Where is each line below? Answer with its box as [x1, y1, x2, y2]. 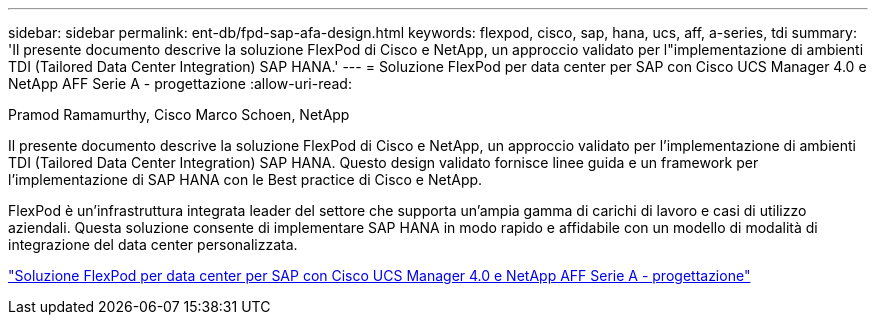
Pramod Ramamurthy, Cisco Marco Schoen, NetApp [8, 106, 350, 123]
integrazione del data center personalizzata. [8, 236, 298, 253]
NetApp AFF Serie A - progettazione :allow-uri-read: [8, 75, 352, 92]
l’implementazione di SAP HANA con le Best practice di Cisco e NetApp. [8, 171, 483, 188]
